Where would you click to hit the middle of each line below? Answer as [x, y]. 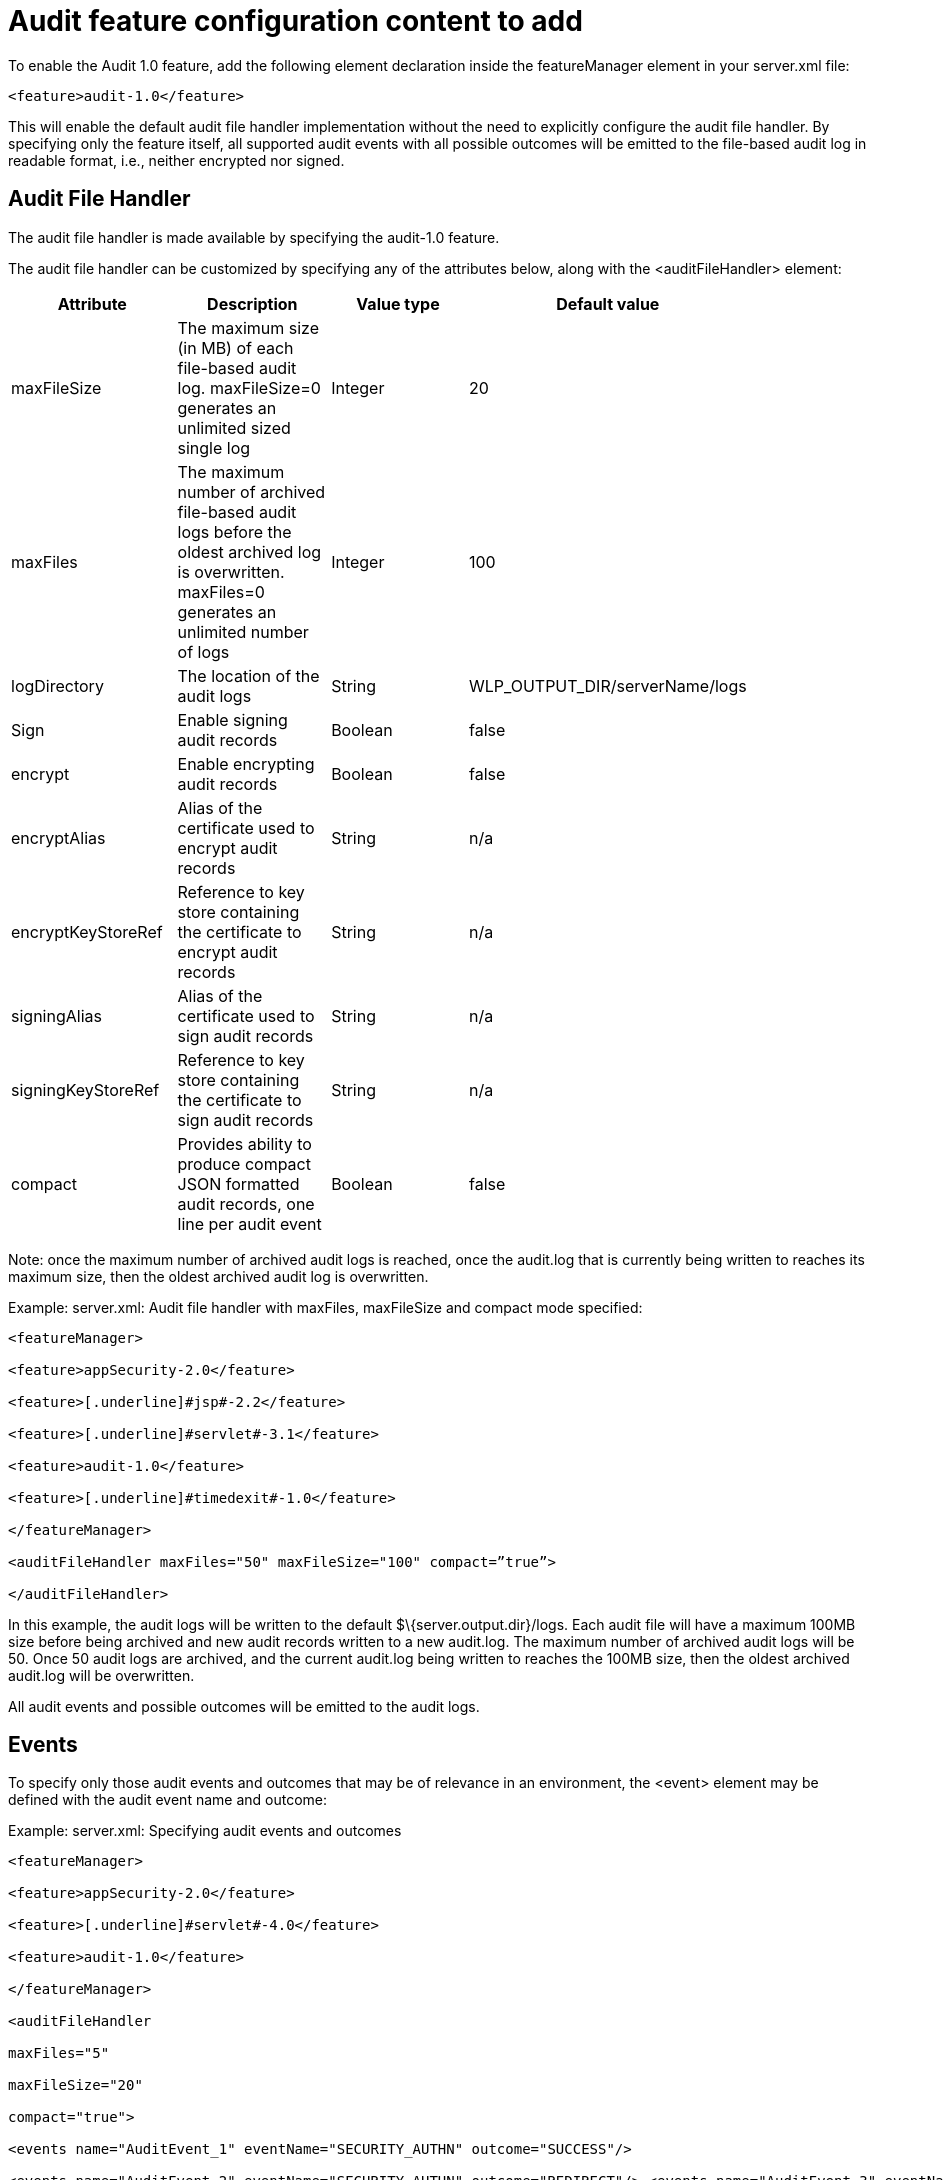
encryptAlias [58, 837]
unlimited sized [234, 427]
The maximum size [248, 327]
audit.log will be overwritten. [101, 1675]
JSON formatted [238, 1183]
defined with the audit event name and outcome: [168, 1800]
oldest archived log [249, 551]
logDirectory [57, 685]
